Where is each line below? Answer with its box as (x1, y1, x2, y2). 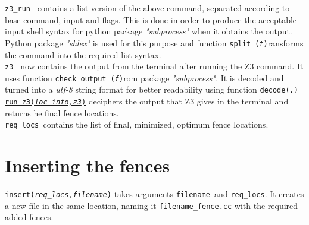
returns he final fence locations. (5, 106, 119, 119)
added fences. (5, 211, 54, 223)
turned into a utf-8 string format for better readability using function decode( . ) (5, 83, 298, 96)
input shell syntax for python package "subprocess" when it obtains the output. (5, 25, 292, 37)
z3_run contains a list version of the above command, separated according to (5, 2, 290, 14)
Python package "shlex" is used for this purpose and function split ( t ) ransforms (5, 36, 304, 49)
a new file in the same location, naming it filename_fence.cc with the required (5, 199, 298, 211)
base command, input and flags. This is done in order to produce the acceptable (5, 13, 297, 26)
